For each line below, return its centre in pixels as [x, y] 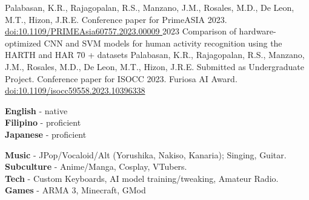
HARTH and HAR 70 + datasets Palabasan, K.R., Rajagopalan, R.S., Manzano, [155, 55]
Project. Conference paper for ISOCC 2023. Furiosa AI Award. [121, 78]
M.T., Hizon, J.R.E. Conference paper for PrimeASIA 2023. [116, 19]
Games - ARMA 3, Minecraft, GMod [75, 190]
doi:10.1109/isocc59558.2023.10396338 [75, 90]
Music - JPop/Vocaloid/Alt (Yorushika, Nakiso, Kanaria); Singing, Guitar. [146, 154]
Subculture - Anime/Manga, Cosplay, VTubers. [96, 166]
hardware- [257, 31]
